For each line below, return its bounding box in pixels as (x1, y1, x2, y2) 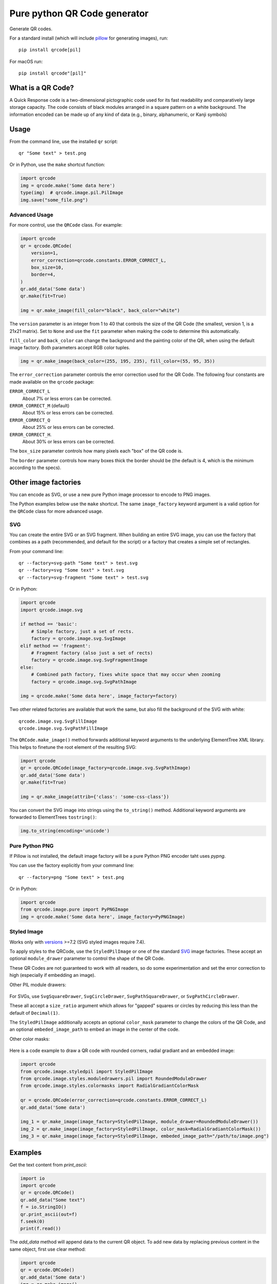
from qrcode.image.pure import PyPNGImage (20, 907, 129, 913)
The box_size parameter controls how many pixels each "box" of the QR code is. (9, 448, 183, 454)
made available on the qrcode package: (9, 379, 94, 385)
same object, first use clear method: (9, 1246, 86, 1252)
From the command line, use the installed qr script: (9, 138, 118, 144)
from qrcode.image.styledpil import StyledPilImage (20, 1068, 153, 1074)
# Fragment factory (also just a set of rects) (31, 650, 153, 656)
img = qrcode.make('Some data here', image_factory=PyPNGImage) (20, 914, 186, 919)
